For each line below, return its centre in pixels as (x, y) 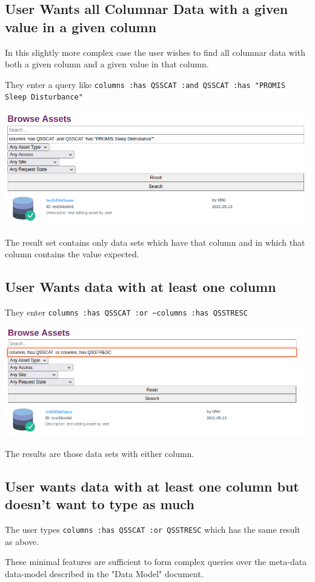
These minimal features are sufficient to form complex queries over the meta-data (156, 562)
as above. (22, 541)
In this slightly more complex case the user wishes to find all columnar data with (155, 52)
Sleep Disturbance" (44, 97)
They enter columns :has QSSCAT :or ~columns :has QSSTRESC (126, 312)
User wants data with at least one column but (152, 486)
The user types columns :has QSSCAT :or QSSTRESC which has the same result (153, 530)
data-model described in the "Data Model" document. (104, 573)
